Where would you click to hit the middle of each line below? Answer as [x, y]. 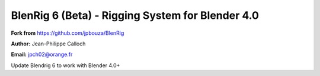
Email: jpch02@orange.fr [42, 54]
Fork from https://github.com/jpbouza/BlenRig [68, 33]
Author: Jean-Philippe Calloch [48, 44]
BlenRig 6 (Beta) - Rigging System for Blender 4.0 [135, 15]
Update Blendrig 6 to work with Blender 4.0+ [65, 65]
